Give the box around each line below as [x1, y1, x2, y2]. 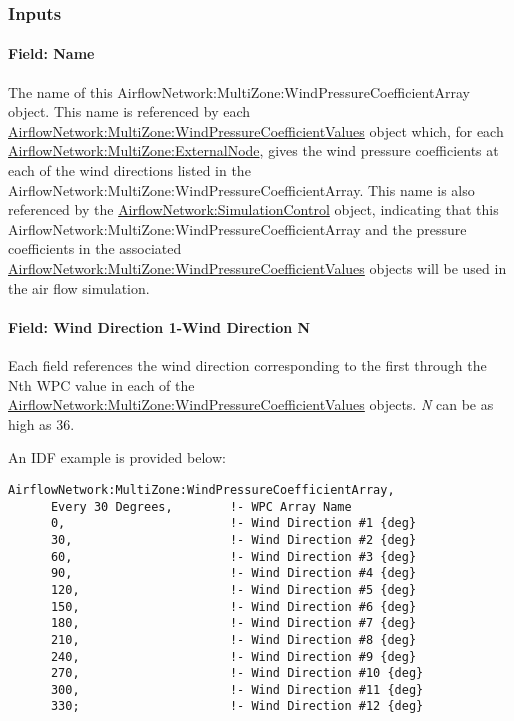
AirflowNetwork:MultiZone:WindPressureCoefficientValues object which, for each [8, 120, 504, 141]
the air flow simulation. [8, 277, 150, 298]
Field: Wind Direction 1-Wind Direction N [8, 316, 311, 337]
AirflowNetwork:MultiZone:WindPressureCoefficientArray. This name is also [8, 179, 475, 200]
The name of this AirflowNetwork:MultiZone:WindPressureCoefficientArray [8, 81, 470, 102]
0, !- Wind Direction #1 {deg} [50, 516, 417, 531]
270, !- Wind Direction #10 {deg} [50, 666, 424, 681]
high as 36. [8, 413, 75, 434]
